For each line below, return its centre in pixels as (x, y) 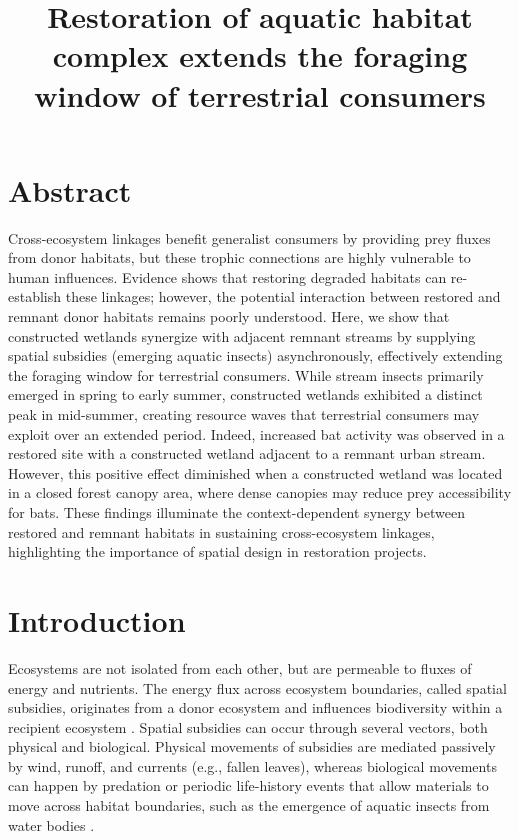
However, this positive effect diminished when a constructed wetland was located (255, 472)
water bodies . (51, 824)
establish (35, 296)
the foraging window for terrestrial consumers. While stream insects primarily (246, 374)
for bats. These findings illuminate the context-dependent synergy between (236, 512)
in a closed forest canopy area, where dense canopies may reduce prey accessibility (260, 492)
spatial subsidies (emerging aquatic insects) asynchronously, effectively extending (255, 355)
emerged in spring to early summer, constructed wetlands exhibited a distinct (245, 394)
